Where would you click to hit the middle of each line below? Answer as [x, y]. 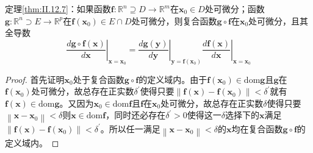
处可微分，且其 [279, 20]
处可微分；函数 [235, 9]
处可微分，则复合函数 [174, 20]
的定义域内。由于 [173, 79]
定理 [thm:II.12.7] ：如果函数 [58, 9]
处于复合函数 [99, 79]
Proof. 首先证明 [35, 79]
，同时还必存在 [136, 115]
